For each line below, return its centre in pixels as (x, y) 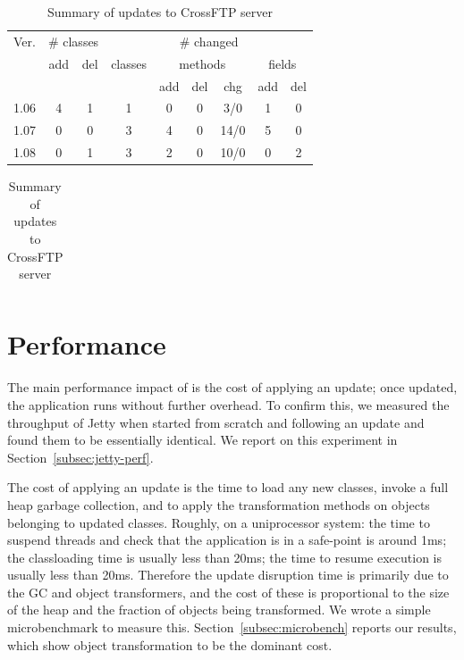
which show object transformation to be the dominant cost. (170, 644)
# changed (209, 41)
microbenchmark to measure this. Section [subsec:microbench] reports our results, (232, 627)
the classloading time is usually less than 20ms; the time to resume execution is (224, 557)
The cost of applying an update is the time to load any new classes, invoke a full (228, 487)
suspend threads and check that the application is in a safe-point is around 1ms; (227, 540)
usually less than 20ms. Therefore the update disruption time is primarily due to (228, 575)
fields (283, 63)
